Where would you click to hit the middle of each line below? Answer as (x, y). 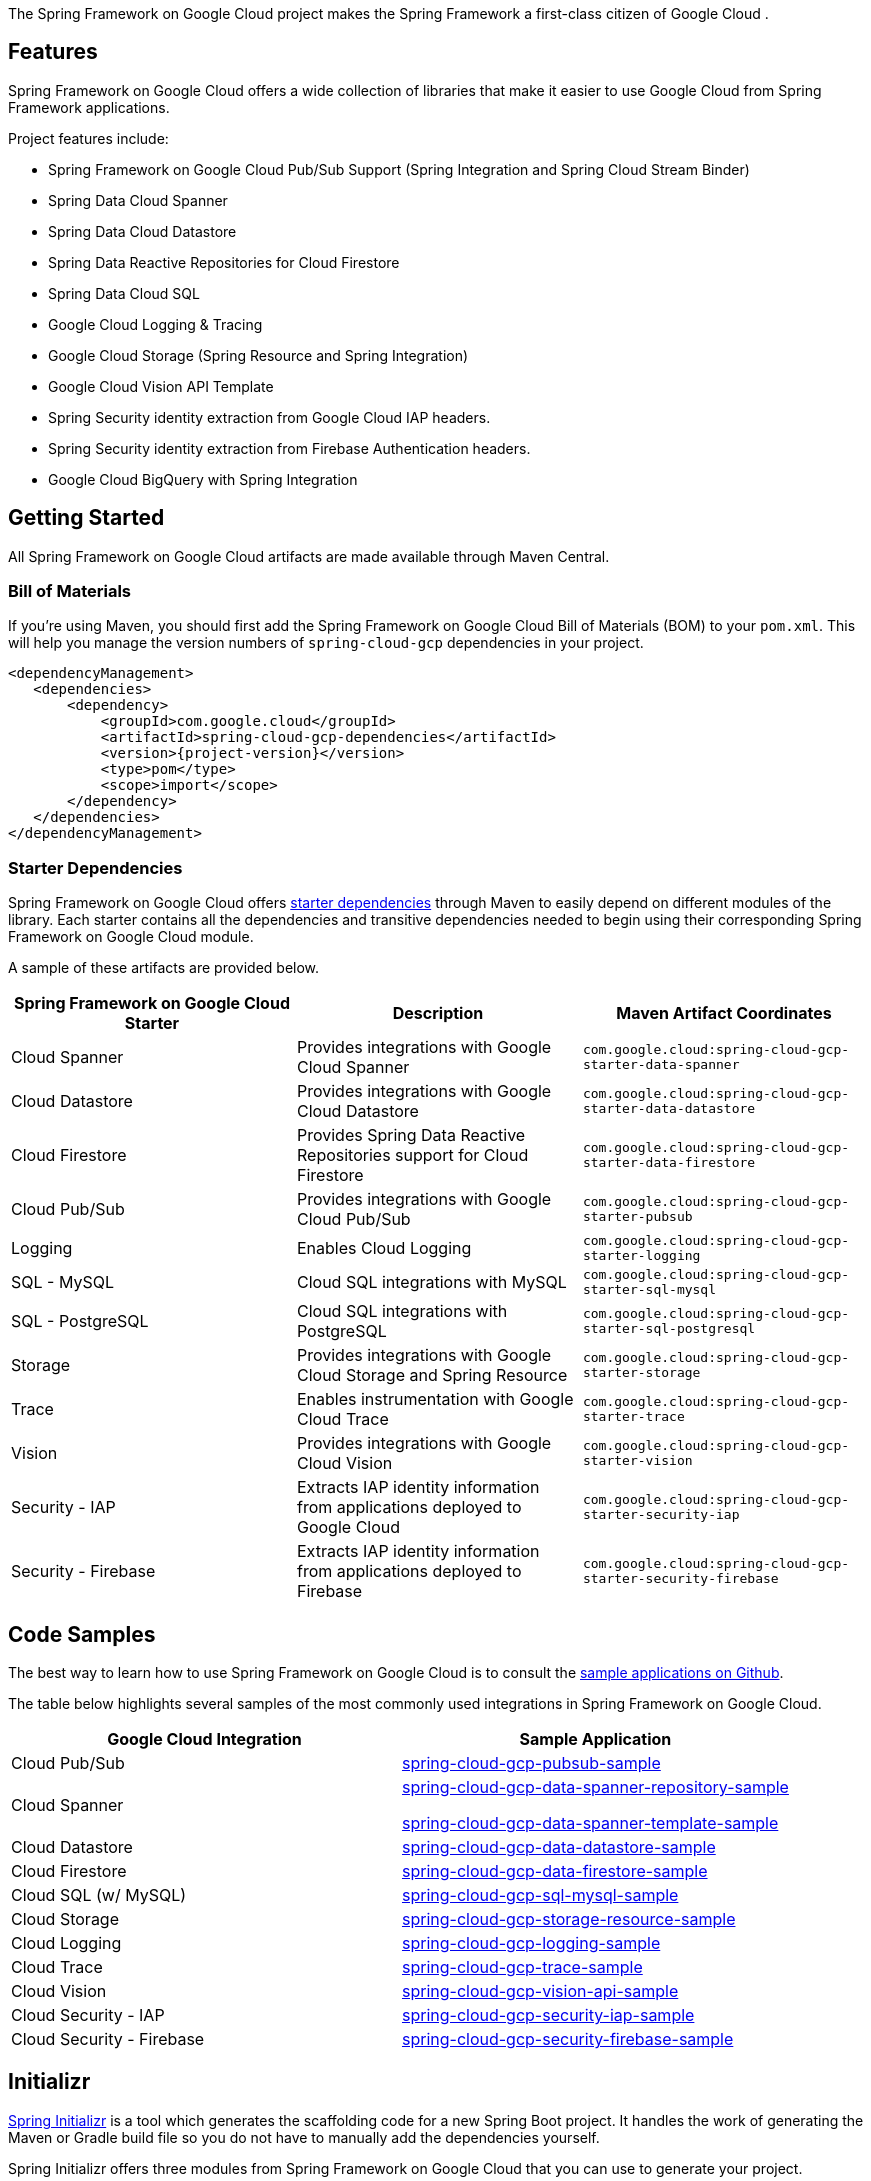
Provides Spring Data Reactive (411, 1135)
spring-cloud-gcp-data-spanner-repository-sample (595, 1787)
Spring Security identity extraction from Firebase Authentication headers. (289, 448)
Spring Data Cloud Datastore (142, 231)
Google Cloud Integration (204, 1739)
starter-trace (633, 1417)
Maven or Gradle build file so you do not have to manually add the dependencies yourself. (304, 2137)
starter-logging (641, 1256)
